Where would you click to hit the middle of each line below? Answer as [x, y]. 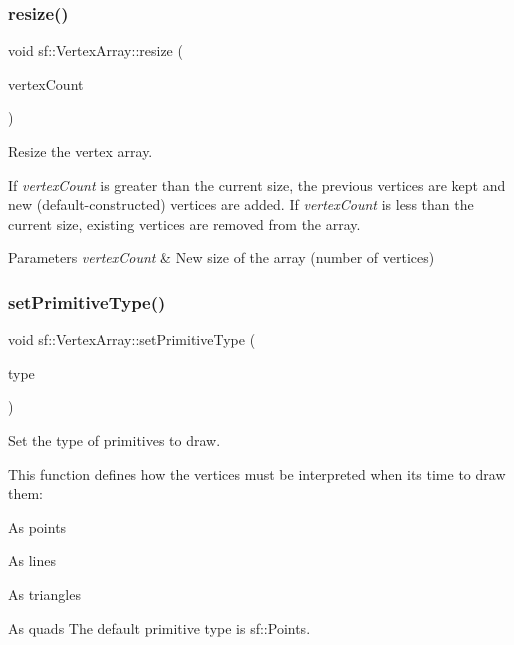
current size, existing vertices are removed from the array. [184, 223]
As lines [32, 560]
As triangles [44, 593]
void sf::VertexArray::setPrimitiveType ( [132, 339]
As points [37, 526]
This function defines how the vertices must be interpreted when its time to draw [257, 473]
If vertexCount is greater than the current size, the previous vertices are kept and [257, 184]
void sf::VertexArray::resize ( [95, 50]
